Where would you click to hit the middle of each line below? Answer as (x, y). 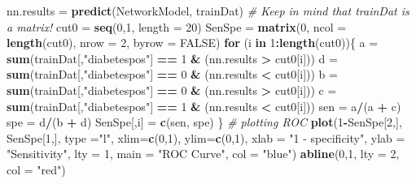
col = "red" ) (36, 169)
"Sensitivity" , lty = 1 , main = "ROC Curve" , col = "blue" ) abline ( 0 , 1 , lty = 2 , (203, 154)
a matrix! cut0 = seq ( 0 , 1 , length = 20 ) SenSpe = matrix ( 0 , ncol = (177, 26)
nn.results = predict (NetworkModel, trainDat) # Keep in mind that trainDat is (208, 11)
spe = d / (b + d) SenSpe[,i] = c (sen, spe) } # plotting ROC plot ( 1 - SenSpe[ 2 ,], (204, 122)
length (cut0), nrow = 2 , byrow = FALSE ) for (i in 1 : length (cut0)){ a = (193, 43)
